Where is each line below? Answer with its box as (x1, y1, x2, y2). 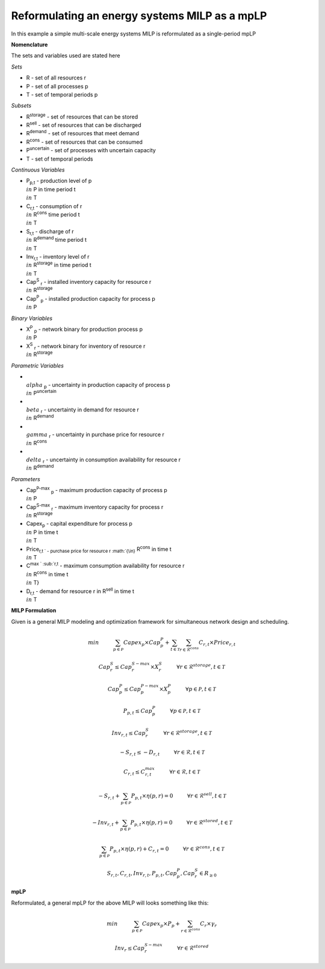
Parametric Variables (11, 361, 64, 369)
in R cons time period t (26, 210, 81, 218)
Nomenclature (11, 41, 48, 48)
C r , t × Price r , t (199, 639, 236, 647)
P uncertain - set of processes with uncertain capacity (26, 146, 156, 154)
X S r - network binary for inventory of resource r (26, 342, 146, 351)
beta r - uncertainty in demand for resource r (26, 406, 140, 414)
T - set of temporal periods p (26, 91, 98, 98)
